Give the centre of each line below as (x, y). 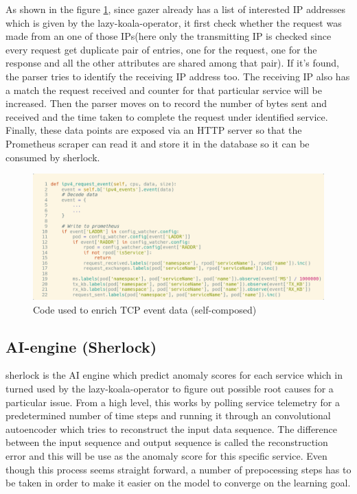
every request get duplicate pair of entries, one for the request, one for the (161, 49)
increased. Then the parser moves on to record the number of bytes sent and (166, 103)
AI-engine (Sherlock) (81, 346)
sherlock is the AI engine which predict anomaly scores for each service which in (174, 375)
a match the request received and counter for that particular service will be (164, 90)
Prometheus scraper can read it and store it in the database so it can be (158, 143)
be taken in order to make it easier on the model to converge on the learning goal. (178, 483)
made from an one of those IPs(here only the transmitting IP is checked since (169, 36)
